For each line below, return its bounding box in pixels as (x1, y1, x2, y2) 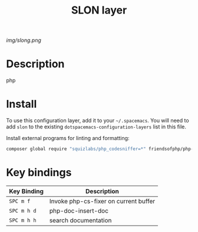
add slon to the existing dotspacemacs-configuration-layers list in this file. (6, 123, 187, 130)
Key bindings (6, 166, 72, 180)
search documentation (49, 216, 112, 224)
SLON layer (71, 4, 127, 17)
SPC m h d (9, 207, 37, 214)
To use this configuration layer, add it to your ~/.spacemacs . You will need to (6, 117, 190, 124)
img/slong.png (6, 37, 41, 44)
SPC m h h (9, 217, 37, 224)
